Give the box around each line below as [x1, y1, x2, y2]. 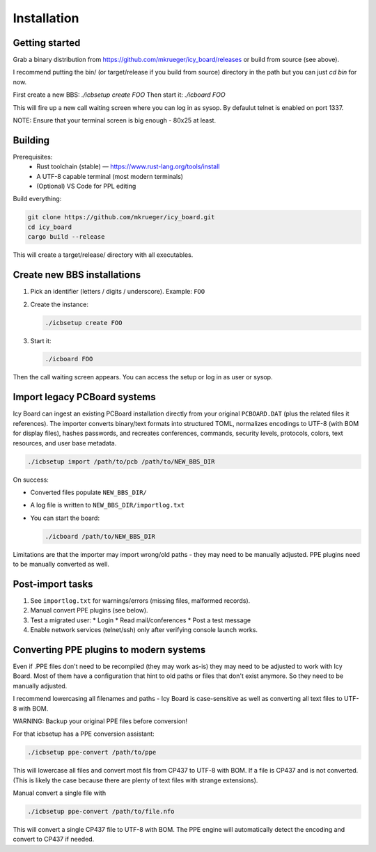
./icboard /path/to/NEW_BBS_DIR [45, 532, 156, 540]
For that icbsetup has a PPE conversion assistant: [13, 729, 155, 738]
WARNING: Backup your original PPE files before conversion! [13, 717, 188, 725]
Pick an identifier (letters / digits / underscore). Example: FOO [30, 287, 205, 296]
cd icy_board [27, 223, 72, 231]
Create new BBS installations [13, 269, 141, 281]
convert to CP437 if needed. [13, 835, 95, 844]
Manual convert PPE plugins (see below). [30, 606, 149, 615]
